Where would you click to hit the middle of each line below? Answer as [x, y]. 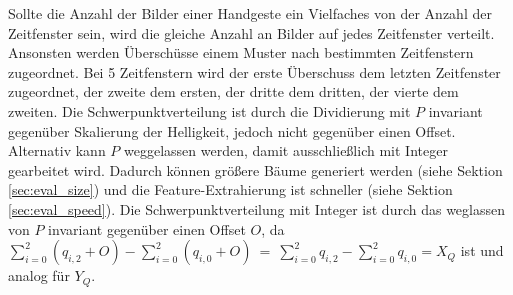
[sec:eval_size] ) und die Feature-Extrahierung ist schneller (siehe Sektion [230, 189]
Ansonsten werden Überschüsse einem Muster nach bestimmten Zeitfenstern [241, 52]
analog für [39, 275]
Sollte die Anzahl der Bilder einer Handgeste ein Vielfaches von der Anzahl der [250, 13]
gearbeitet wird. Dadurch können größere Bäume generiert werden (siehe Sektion [255, 169]
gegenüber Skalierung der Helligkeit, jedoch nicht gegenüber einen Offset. [232, 130]
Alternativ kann [57, 150]
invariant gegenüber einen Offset [147, 228]
